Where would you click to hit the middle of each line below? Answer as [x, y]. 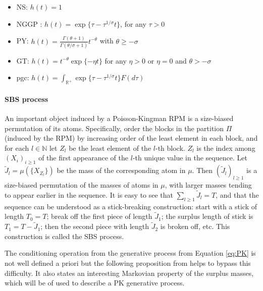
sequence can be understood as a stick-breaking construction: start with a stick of [131, 206]
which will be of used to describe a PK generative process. [95, 283]
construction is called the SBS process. [64, 236]
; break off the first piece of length [99, 216]
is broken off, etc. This [195, 226]
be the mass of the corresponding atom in [121, 170]
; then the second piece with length [95, 226]
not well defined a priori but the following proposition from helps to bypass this [128, 263]
